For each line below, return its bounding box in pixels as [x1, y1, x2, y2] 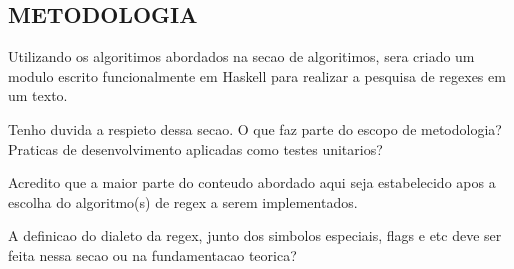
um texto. [8, 85, 68, 106]
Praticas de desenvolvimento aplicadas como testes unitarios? [8, 138, 383, 159]
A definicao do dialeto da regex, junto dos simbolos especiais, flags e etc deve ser [8, 225, 502, 246]
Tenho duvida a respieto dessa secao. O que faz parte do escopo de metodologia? [8, 118, 502, 139]
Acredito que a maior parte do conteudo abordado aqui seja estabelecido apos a [8, 172, 496, 193]
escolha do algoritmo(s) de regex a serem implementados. [8, 191, 358, 212]
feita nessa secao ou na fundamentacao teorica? [8, 244, 297, 265]
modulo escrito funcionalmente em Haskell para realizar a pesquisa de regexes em [8, 65, 506, 86]
